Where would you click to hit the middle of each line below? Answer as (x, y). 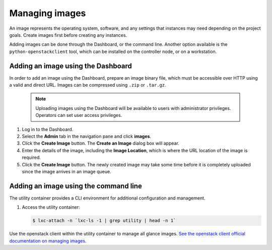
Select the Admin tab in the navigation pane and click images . (86, 136)
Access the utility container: (51, 207)
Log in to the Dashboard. (48, 129)
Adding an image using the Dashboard (71, 66)
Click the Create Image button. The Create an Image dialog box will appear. (101, 143)
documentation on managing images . (48, 241)
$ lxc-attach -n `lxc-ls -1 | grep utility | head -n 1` (104, 221)
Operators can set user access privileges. (79, 115)
